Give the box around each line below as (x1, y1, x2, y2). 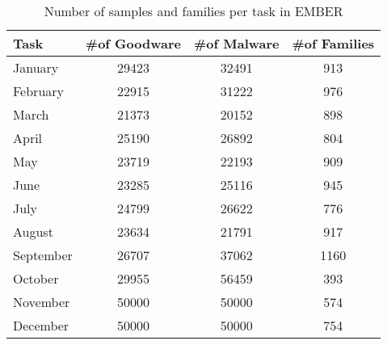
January (13, 58, 59, 77)
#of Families (292, 34, 375, 53)
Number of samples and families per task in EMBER (44, 2, 343, 20)
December (13, 316, 69, 334)
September (13, 246, 73, 264)
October (13, 269, 59, 288)
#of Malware (193, 34, 280, 53)
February (13, 82, 65, 100)
